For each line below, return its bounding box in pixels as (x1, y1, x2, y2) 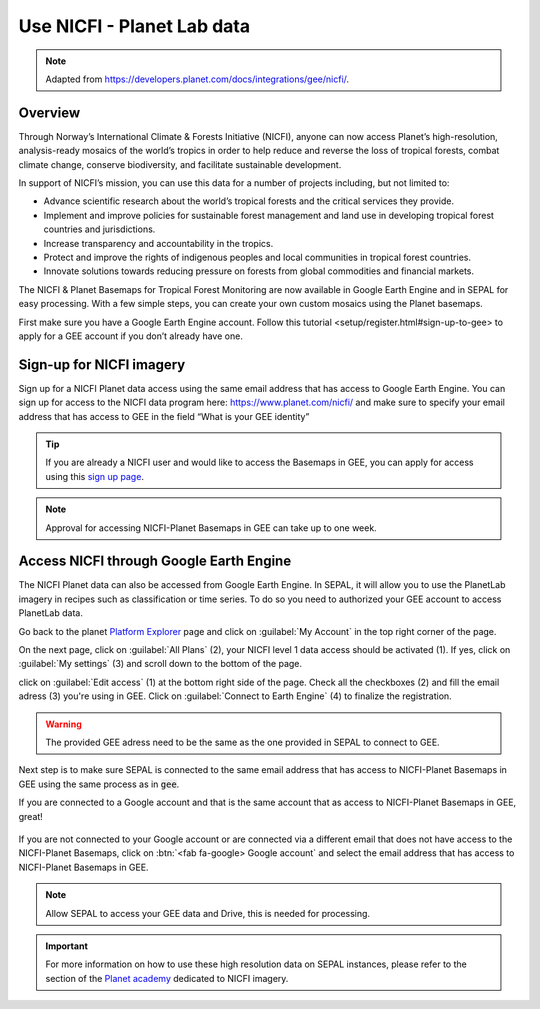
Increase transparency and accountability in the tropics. (43, 237, 274, 249)
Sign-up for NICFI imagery (18, 356, 186, 373)
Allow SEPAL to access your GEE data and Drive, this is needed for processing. (45, 907, 370, 919)
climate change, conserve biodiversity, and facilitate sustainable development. (18, 158, 342, 170)
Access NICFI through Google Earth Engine (18, 553, 292, 570)
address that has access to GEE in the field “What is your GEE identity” (18, 410, 310, 422)
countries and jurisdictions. (43, 223, 156, 235)
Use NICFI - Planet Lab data (18, 15, 250, 37)
